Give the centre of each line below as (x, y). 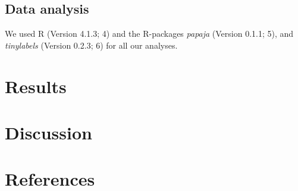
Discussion (48, 132)
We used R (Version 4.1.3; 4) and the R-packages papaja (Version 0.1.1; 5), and (149, 34)
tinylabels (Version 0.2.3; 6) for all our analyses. (91, 45)
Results (36, 86)
